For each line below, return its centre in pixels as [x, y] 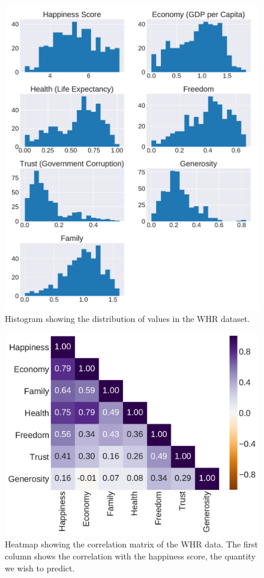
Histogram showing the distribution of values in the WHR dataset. [127, 318]
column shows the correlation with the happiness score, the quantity [130, 556]
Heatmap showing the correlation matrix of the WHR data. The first [132, 544]
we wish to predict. [40, 568]
